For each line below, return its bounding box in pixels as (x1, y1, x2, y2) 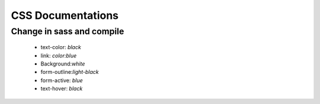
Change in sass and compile (11, 26, 124, 37)
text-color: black (40, 44, 81, 51)
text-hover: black (40, 85, 83, 92)
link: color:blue (40, 52, 77, 59)
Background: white (40, 60, 85, 67)
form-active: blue (40, 77, 83, 84)
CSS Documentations (11, 9, 119, 22)
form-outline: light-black (40, 69, 99, 76)
